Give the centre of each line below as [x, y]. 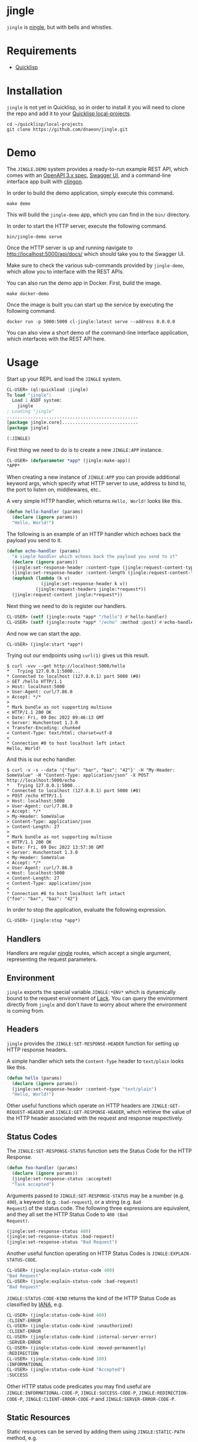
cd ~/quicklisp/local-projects [45, 124]
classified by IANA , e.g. [35, 1304]
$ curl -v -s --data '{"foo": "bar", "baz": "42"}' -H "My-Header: [91, 770]
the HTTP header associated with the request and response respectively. [95, 1118]
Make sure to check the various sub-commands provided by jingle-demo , [95, 265]
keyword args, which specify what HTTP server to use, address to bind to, [97, 483]
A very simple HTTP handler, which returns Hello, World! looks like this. [94, 501]
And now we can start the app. [44, 633]
